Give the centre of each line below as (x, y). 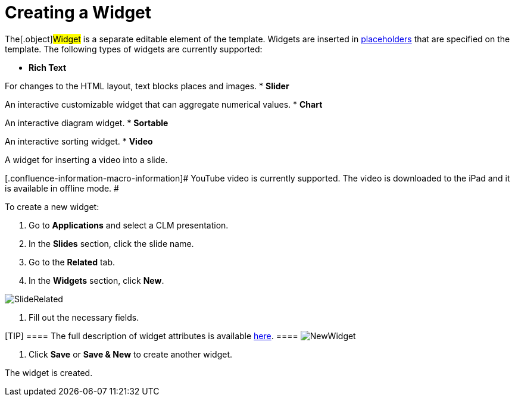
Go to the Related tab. (72, 262)
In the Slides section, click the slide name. (111, 243)
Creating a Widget (78, 12)
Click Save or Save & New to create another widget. (131, 354)
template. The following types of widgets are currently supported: (134, 49)
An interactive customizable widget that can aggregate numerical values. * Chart (164, 104)
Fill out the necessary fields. (84, 317)
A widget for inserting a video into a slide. (86, 159)
